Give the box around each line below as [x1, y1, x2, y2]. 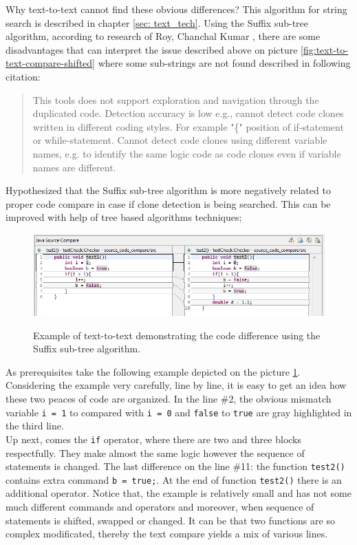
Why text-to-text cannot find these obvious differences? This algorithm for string [6, 2, 347, 16]
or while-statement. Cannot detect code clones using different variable [32, 133, 327, 147]
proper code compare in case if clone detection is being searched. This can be [6, 196, 331, 211]
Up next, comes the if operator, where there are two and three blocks [6, 431, 302, 446]
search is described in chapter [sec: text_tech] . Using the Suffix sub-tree [6, 15, 309, 30]
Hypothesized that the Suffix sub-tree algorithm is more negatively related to [6, 183, 331, 197]
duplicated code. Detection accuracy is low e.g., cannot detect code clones [32, 106, 344, 120]
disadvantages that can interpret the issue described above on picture [6, 42, 298, 56]
